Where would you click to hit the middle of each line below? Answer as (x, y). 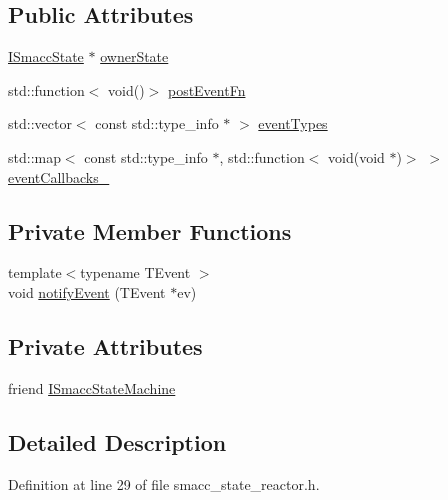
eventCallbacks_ (59, 176)
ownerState (134, 56)
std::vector (40, 123)
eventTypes (293, 123)
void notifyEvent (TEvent (87, 291)
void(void (356, 156)
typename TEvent (135, 272)
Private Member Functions (150, 230)
